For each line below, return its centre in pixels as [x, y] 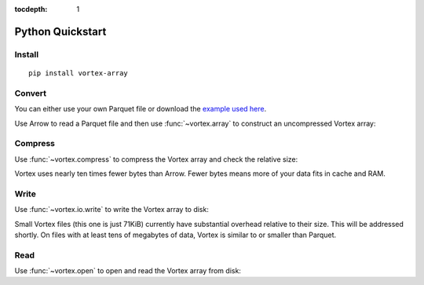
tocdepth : [31, 9]
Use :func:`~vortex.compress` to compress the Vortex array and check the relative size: [156, 159]
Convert [31, 93]
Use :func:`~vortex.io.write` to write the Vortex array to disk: [112, 210]
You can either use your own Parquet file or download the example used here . [141, 109]
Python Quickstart [60, 31]
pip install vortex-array [79, 73]
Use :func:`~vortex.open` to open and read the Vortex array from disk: [128, 271]
